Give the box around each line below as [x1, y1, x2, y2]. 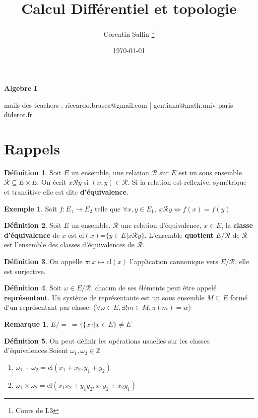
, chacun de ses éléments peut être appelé [91, 282, 217, 293]
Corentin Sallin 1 [103, 27, 155, 39]
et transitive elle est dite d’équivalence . [4, 187, 129, 197]
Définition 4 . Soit [4, 282, 62, 293]
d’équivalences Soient [4, 345, 68, 355]
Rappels [4, 138, 60, 158]
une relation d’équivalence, [121, 220, 201, 230]
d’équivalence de [4, 229, 60, 240]
